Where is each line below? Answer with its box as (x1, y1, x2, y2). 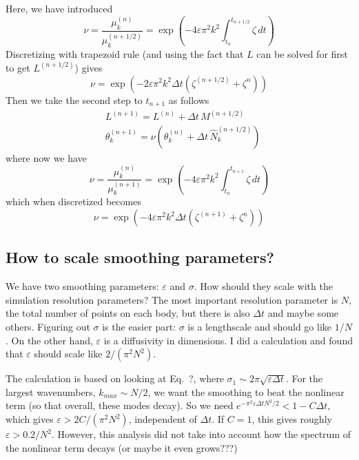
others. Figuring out (6, 320, 90, 334)
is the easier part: (102, 320, 176, 334)
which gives (6, 412, 54, 426)
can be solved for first (256, 46, 348, 61)
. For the (285, 371, 323, 386)
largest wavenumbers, (6, 384, 96, 399)
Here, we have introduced (6, 1, 113, 15)
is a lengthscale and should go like (187, 320, 331, 334)
